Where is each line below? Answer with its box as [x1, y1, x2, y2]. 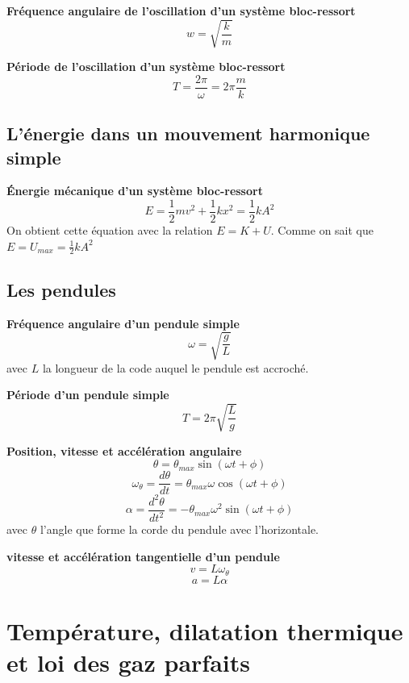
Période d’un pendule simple [6, 386, 169, 403]
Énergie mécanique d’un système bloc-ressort [6, 182, 263, 199]
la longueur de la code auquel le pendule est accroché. [42, 359, 309, 376]
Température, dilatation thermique [6, 614, 403, 647]
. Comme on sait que [270, 222, 374, 239]
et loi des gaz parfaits [6, 646, 251, 679]
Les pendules [6, 277, 116, 302]
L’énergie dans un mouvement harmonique [6, 121, 370, 146]
